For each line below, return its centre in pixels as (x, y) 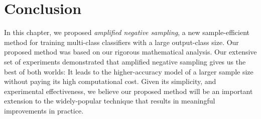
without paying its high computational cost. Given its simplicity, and (110, 81)
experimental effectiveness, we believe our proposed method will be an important (128, 91)
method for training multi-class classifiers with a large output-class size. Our (121, 42)
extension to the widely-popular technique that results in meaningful (110, 101)
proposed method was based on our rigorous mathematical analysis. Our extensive (130, 52)
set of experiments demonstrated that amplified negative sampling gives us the (125, 61)
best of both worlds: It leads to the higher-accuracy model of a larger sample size (129, 71)
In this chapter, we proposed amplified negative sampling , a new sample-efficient (127, 32)
